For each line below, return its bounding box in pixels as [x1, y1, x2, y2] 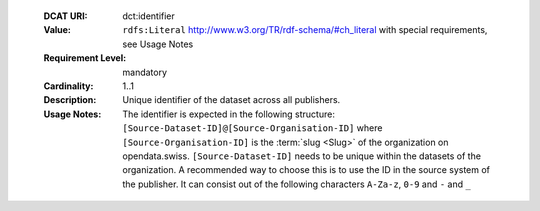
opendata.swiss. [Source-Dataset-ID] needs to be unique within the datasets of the [122, 150, 482, 162]
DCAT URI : [43, 10, 89, 22]
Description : [43, 94, 97, 106]
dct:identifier [122, 10, 175, 22]
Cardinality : [43, 80, 94, 92]
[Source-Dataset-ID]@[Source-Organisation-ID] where [122, 122, 383, 134]
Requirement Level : [43, 52, 127, 64]
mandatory [122, 66, 168, 78]
